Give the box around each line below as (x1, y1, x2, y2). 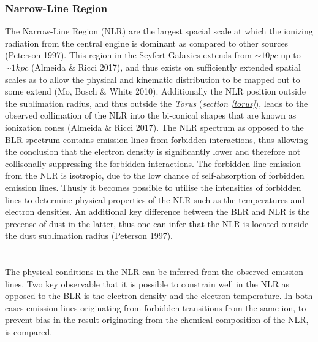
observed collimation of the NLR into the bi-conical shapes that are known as (5, 109, 297, 122)
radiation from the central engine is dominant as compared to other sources (5, 36, 289, 49)
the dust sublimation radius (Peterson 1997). (5, 229, 173, 242)
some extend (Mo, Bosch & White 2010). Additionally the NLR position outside (5, 85, 306, 98)
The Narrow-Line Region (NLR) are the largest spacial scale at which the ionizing (5, 25, 313, 37)
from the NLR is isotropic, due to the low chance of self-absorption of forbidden (5, 169, 305, 182)
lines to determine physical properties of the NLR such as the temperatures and (5, 193, 305, 206)
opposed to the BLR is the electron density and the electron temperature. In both (5, 289, 313, 302)
